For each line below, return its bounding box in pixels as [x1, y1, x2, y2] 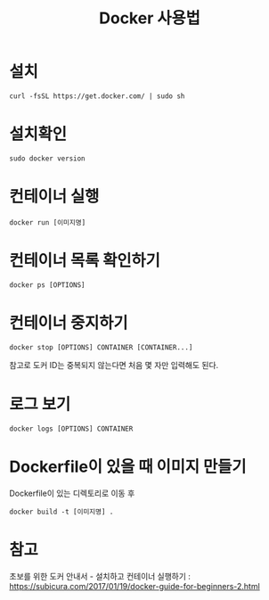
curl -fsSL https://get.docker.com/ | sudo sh [9, 91, 185, 101]
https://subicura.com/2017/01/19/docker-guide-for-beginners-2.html [9, 580, 260, 591]
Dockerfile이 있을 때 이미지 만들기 [9, 456, 247, 477]
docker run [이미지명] [9, 218, 86, 227]
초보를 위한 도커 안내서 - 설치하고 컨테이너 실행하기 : [9, 571, 192, 581]
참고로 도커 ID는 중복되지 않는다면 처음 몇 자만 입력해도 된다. [9, 359, 219, 370]
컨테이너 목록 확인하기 [9, 251, 160, 270]
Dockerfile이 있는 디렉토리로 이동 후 [9, 488, 135, 498]
